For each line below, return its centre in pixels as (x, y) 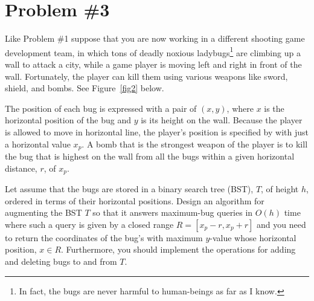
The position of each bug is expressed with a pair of (101, 108)
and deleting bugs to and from (61, 261)
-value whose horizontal (253, 237)
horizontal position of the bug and (68, 120)
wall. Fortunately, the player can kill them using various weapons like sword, (146, 76)
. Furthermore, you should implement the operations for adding (178, 249)
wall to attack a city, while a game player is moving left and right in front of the (153, 64)
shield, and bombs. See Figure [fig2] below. (85, 88)
